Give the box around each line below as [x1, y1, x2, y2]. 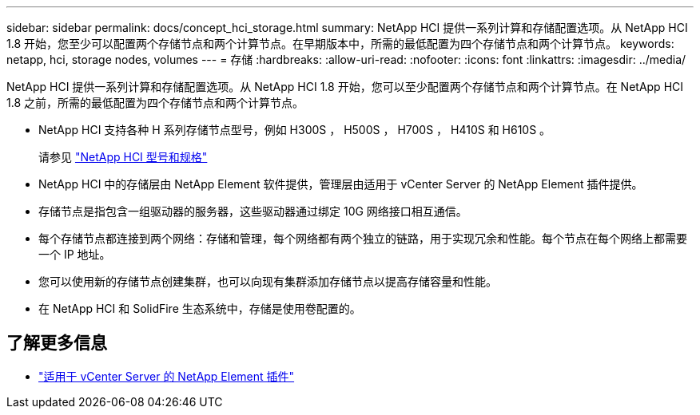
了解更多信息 [6, 333, 107, 354]
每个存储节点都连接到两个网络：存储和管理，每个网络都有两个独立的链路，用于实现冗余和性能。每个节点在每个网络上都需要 [38, 231, 687, 245]
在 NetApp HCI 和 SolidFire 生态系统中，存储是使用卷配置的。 [38, 302, 361, 315]
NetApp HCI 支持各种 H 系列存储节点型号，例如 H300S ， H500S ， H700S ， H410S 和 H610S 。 [38, 123, 551, 136]
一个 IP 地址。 [38, 247, 111, 261]
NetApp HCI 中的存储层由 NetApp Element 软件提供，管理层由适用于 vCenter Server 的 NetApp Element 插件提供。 [38, 177, 643, 191]
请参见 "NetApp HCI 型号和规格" [38, 150, 208, 164]
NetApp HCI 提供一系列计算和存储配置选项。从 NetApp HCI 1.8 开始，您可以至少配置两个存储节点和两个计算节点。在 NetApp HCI [6, 80, 684, 93]
